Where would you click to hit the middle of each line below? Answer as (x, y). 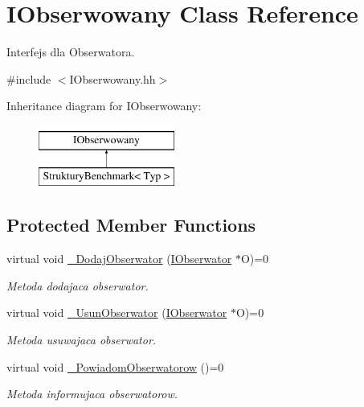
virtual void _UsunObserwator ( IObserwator (117, 312)
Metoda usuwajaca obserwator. (82, 340)
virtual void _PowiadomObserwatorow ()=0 (115, 366)
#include (29, 78)
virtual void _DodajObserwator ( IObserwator (119, 259)
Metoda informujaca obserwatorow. (92, 394)
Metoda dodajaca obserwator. (78, 285)
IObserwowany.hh (112, 78)
